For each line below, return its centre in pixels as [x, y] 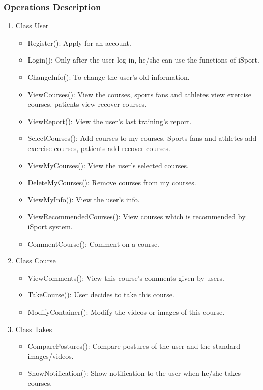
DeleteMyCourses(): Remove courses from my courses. [112, 182]
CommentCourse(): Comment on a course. [94, 243]
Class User [32, 26]
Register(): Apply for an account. [79, 42]
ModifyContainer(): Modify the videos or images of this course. [126, 311]
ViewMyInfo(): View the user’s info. [84, 199]
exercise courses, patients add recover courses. [99, 148]
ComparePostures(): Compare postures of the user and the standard [134, 346]
